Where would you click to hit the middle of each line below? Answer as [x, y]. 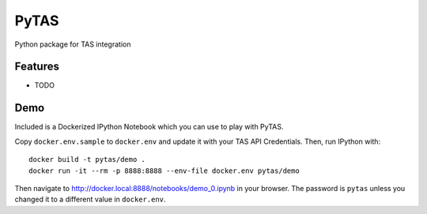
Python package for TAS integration [73, 44]
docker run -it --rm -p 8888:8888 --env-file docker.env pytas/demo [164, 171]
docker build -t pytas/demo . [87, 160]
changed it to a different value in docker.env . [90, 199]
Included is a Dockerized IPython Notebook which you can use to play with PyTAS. [149, 127]
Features [37, 67]
